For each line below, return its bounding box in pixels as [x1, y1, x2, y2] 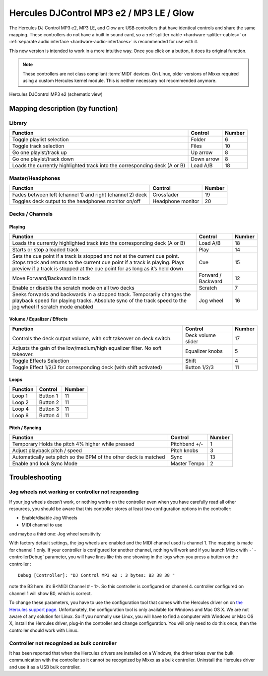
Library [9, 120, 27, 127]
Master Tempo [170, 460, 204, 467]
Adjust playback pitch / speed [12, 447, 82, 454]
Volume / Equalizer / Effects [9, 316, 68, 322]
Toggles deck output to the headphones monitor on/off [12, 198, 141, 205]
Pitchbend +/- [170, 440, 203, 447]
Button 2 [39, 399, 59, 406]
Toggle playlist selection [12, 136, 69, 143]
